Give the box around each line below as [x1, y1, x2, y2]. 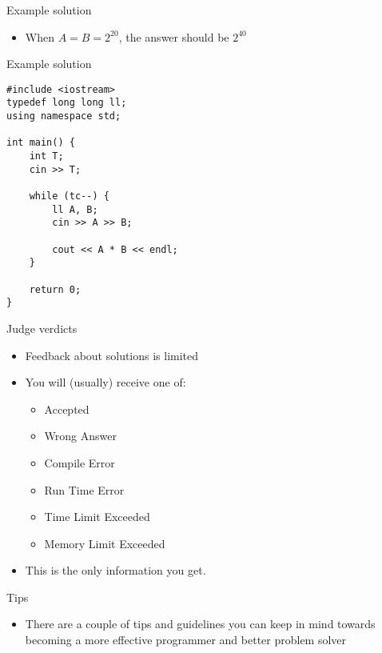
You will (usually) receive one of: [25, 374, 186, 391]
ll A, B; [52, 203, 98, 215]
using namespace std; [6, 110, 121, 122]
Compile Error [44, 454, 115, 471]
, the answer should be [118, 28, 229, 45]
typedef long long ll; [6, 97, 127, 109]
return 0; [29, 283, 82, 295]
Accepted [44, 400, 90, 417]
